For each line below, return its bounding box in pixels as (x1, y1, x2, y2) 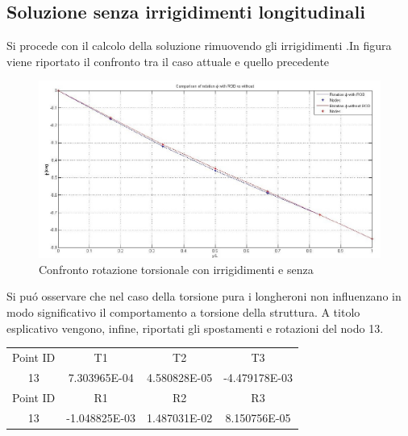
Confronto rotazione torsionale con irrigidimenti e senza (39, 260, 314, 277)
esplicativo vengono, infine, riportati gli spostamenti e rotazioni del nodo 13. (6, 319, 384, 336)
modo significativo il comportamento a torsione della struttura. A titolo (6, 304, 360, 321)
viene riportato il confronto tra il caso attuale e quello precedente (6, 52, 330, 69)
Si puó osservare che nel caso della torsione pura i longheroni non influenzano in (6, 288, 402, 305)
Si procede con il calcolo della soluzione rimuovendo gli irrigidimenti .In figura (6, 37, 392, 54)
